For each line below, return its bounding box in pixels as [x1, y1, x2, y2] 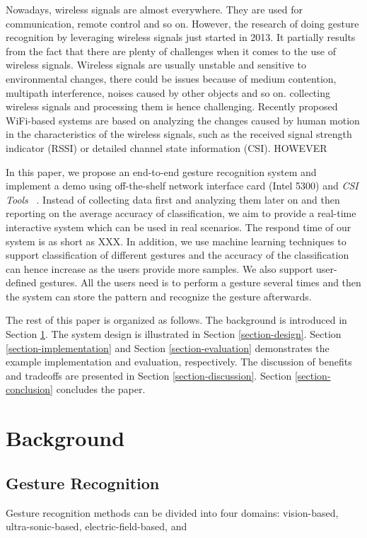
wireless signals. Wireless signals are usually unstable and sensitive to [6, 57, 306, 72]
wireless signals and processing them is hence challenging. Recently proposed [6, 99, 338, 114]
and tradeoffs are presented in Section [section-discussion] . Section [6, 368, 292, 382]
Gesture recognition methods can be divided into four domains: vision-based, [6, 505, 339, 520]
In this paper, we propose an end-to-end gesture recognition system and [6, 164, 317, 179]
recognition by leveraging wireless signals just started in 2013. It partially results [6, 30, 356, 45]
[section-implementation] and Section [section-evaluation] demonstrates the [6, 340, 330, 355]
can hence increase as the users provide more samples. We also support [6, 261, 313, 276]
